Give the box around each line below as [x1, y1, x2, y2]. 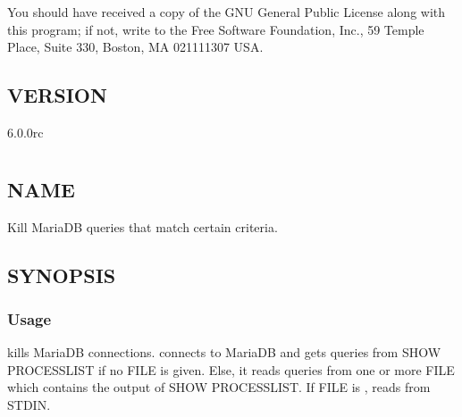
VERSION [7, 81, 107, 109]
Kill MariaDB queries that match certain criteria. [7, 217, 278, 236]
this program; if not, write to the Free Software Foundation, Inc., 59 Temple [7, 20, 424, 38]
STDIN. [7, 395, 51, 413]
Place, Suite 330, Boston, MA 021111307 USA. [7, 38, 264, 56]
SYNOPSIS [7, 261, 116, 288]
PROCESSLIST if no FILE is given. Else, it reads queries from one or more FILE [7, 360, 455, 379]
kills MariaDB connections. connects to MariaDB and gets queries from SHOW [7, 343, 441, 362]
